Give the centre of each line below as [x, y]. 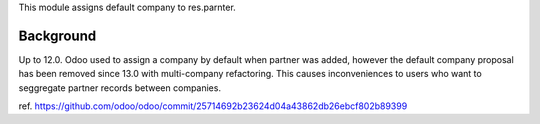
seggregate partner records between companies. [120, 87]
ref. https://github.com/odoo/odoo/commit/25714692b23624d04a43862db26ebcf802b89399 [213, 106]
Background [57, 35]
